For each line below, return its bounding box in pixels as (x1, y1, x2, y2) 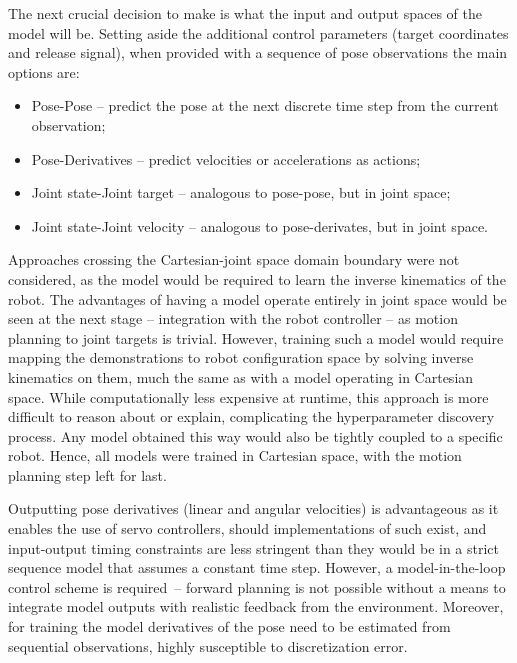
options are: (8, 61, 80, 82)
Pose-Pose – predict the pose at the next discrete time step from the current (31, 95, 499, 116)
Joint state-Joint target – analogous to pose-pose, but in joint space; (31, 182, 451, 203)
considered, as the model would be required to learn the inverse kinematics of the (8, 268, 506, 289)
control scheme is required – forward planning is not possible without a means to (8, 576, 506, 597)
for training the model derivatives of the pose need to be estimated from (8, 616, 451, 637)
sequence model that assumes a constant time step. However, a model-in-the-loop (8, 557, 506, 578)
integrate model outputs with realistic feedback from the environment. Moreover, (8, 596, 504, 617)
